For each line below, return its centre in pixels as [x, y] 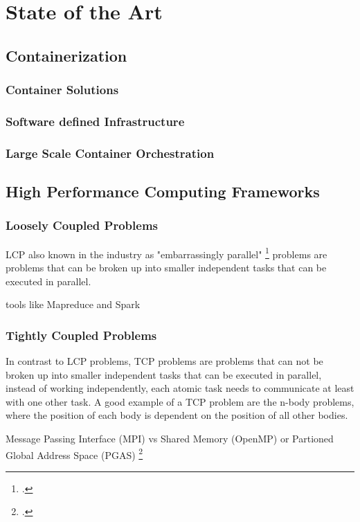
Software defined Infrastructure [95, 121]
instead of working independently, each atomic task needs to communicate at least [180, 388]
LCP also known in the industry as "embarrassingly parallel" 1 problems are [166, 253]
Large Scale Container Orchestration [110, 153]
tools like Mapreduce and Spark [73, 304]
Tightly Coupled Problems [81, 335]
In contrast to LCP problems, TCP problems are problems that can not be [164, 360]
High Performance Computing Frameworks [163, 191]
